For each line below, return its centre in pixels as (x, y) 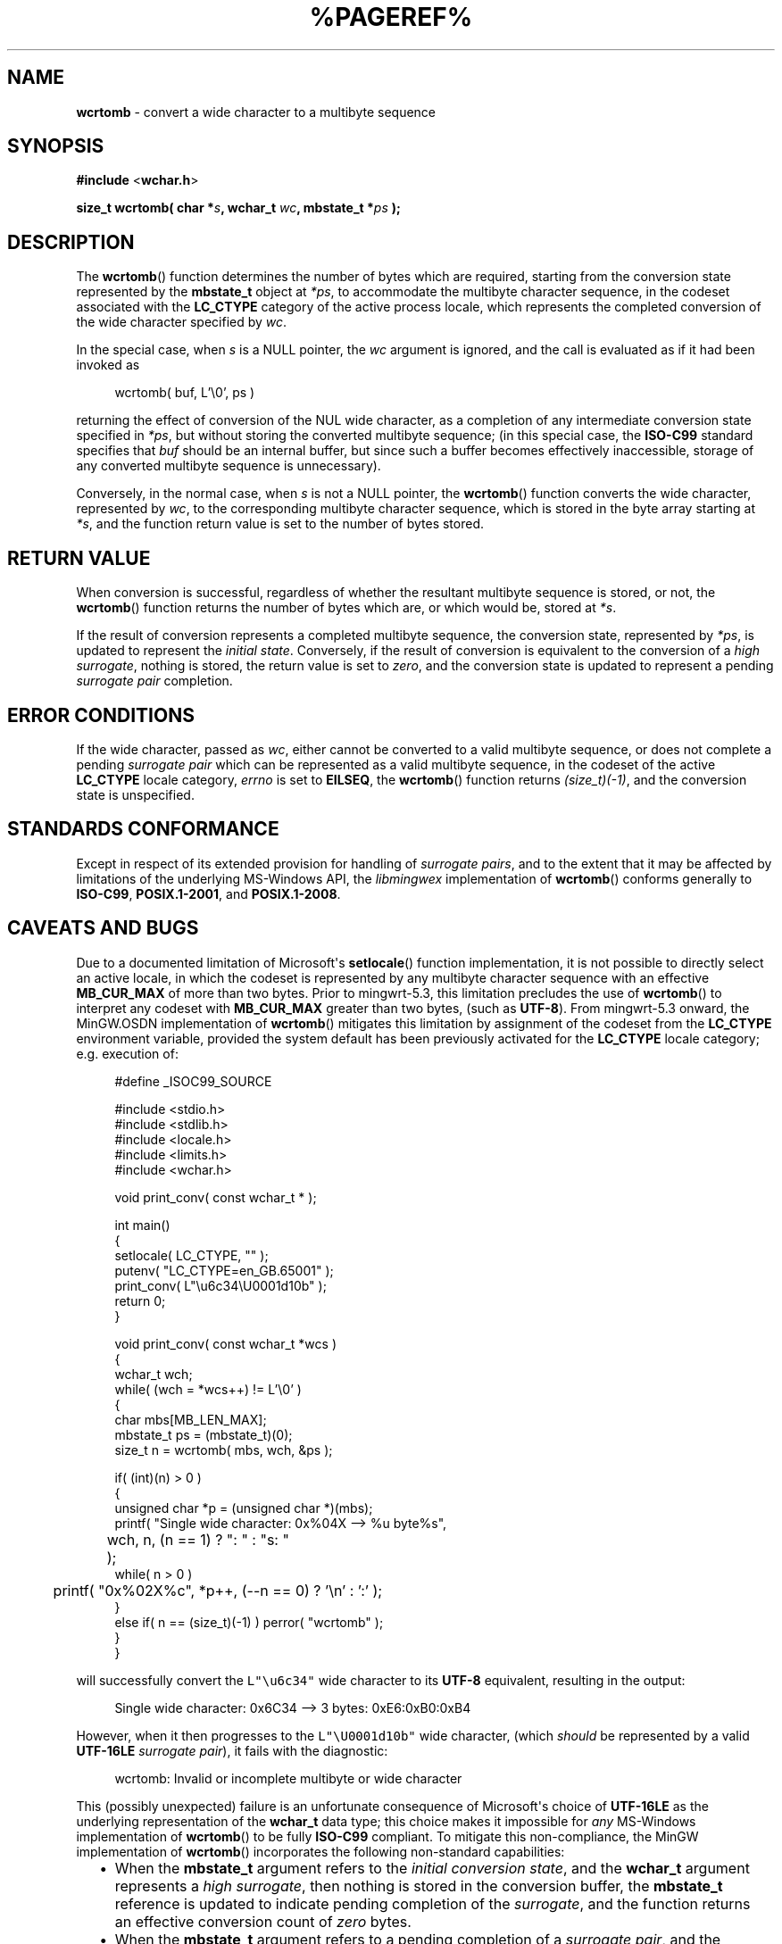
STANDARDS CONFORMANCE (143, 829)
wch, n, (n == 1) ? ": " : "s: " (198, 1539)
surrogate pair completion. (154, 681)
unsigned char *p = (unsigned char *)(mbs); (244, 1508)
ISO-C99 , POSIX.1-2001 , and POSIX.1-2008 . (208, 893)
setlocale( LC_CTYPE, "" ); (191, 1255)
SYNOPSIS (56, 146)
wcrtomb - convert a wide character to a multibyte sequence (256, 112)
